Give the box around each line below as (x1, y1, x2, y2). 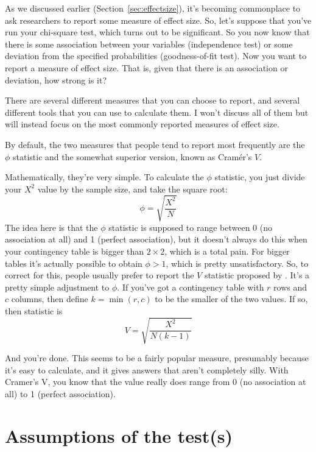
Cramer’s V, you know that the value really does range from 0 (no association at (5, 375, 306, 388)
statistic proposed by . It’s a (204, 269, 310, 281)
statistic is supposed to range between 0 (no (108, 221, 272, 233)
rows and (273, 280, 307, 293)
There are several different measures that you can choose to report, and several (5, 94, 300, 107)
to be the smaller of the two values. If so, (155, 292, 308, 305)
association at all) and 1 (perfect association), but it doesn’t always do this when (5, 233, 307, 245)
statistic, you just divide (214, 171, 305, 183)
